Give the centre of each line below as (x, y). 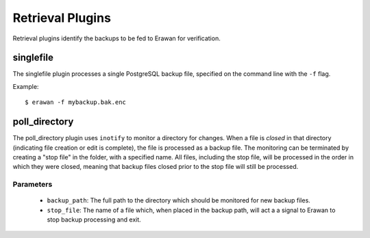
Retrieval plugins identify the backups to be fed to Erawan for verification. (116, 38)
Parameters (33, 185)
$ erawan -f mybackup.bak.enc (76, 102)
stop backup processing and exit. (94, 220)
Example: (26, 86)
